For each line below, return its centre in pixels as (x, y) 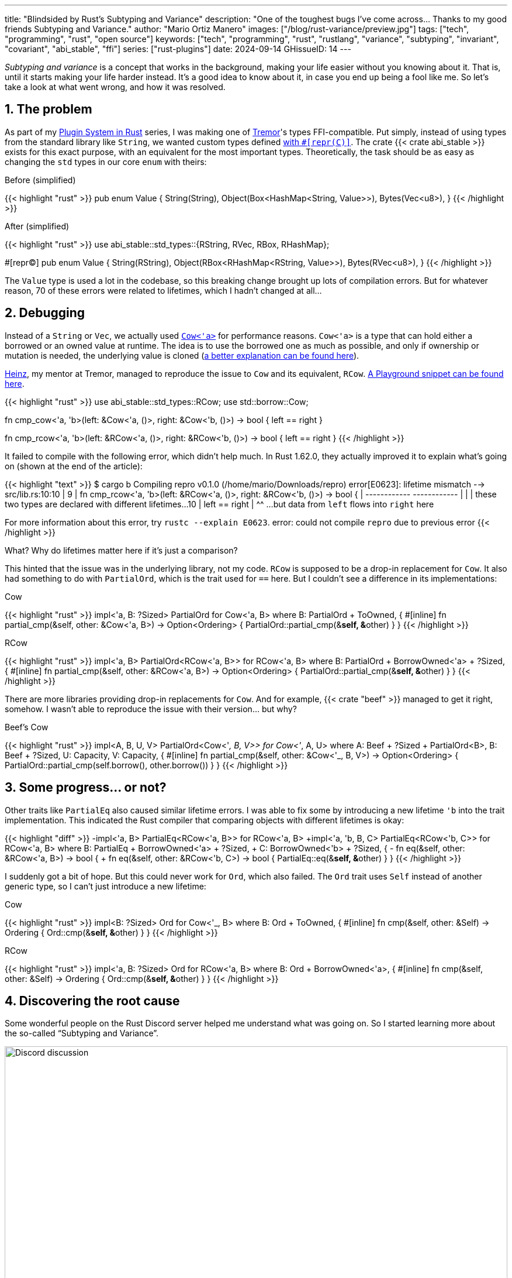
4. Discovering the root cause (92, 1001)
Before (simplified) (40, 180)
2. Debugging (45, 313)
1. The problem (49, 109)
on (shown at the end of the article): (74, 466)
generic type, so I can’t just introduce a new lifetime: (105, 886)
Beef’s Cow (27, 727)
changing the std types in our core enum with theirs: (106, 162)
